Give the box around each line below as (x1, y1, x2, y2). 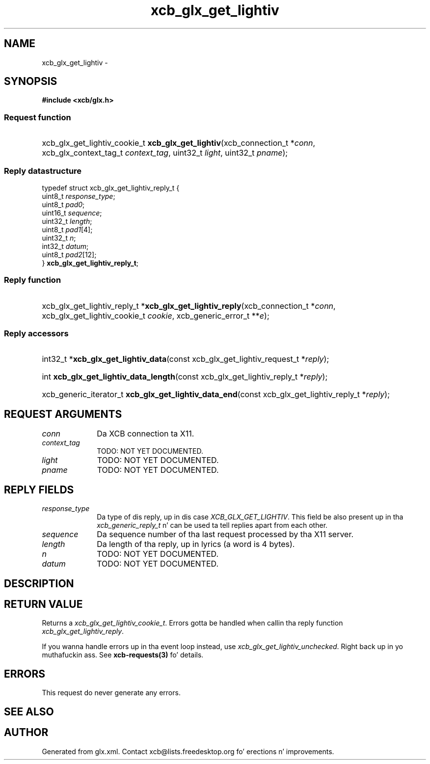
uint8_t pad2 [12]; (42, 250, 97, 259)
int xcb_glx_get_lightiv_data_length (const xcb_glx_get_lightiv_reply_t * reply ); (42, 372, 328, 382)
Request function (4, 112, 71, 122)
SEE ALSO (4, 705, 54, 718)
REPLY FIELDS (4, 483, 74, 496)
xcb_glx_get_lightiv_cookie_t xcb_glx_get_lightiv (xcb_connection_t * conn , (42, 138, 316, 148)
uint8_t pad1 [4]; (42, 225, 93, 234)
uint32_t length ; (42, 217, 92, 225)
